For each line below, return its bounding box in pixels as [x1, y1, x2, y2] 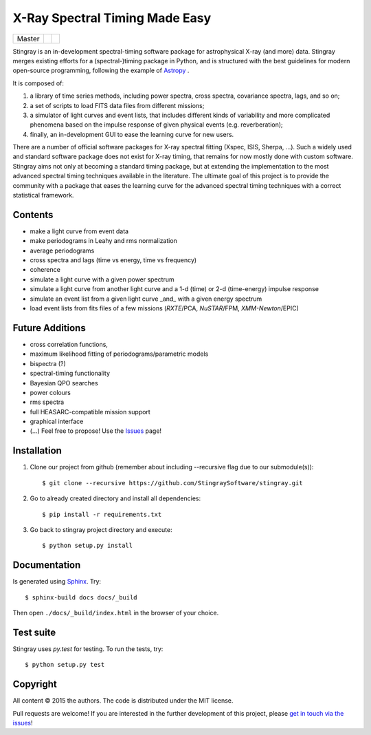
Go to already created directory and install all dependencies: [30, 494, 201, 502]
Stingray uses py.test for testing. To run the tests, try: [12, 644, 164, 653]
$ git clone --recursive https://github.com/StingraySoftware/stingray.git [42, 479, 303, 487]
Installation [12, 445, 62, 457]
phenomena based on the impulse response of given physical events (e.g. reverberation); [30, 120, 283, 129]
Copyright [12, 679, 58, 690]
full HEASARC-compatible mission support [30, 407, 150, 416]
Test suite [12, 626, 56, 638]
